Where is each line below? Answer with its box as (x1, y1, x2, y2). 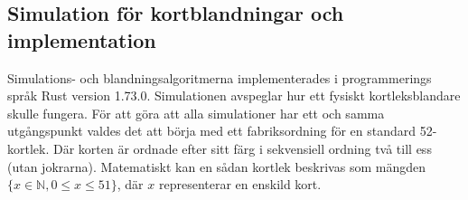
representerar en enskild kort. (158, 175, 322, 194)
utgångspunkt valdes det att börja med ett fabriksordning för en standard (7, 121, 417, 140)
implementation (7, 25, 156, 53)
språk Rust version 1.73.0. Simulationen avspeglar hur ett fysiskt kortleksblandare (7, 86, 461, 105)
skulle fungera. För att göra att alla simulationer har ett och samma (7, 103, 385, 122)
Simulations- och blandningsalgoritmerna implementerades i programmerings (7, 68, 432, 87)
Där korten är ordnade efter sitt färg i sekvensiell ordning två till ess (52, 138, 432, 157)
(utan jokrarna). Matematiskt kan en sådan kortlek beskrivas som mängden (7, 157, 426, 176)
